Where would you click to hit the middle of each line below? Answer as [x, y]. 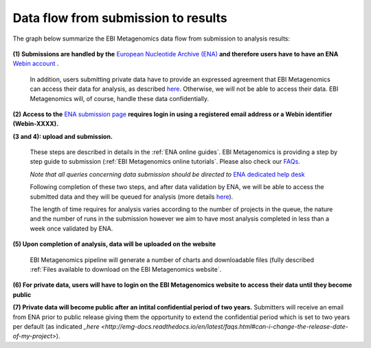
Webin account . [36, 64]
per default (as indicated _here [56, 326]
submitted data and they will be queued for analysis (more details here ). [132, 197]
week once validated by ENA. [71, 228]
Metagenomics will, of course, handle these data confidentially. [120, 98]
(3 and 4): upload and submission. [63, 136]
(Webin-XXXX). [36, 124]
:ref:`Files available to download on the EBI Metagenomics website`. [126, 269]
